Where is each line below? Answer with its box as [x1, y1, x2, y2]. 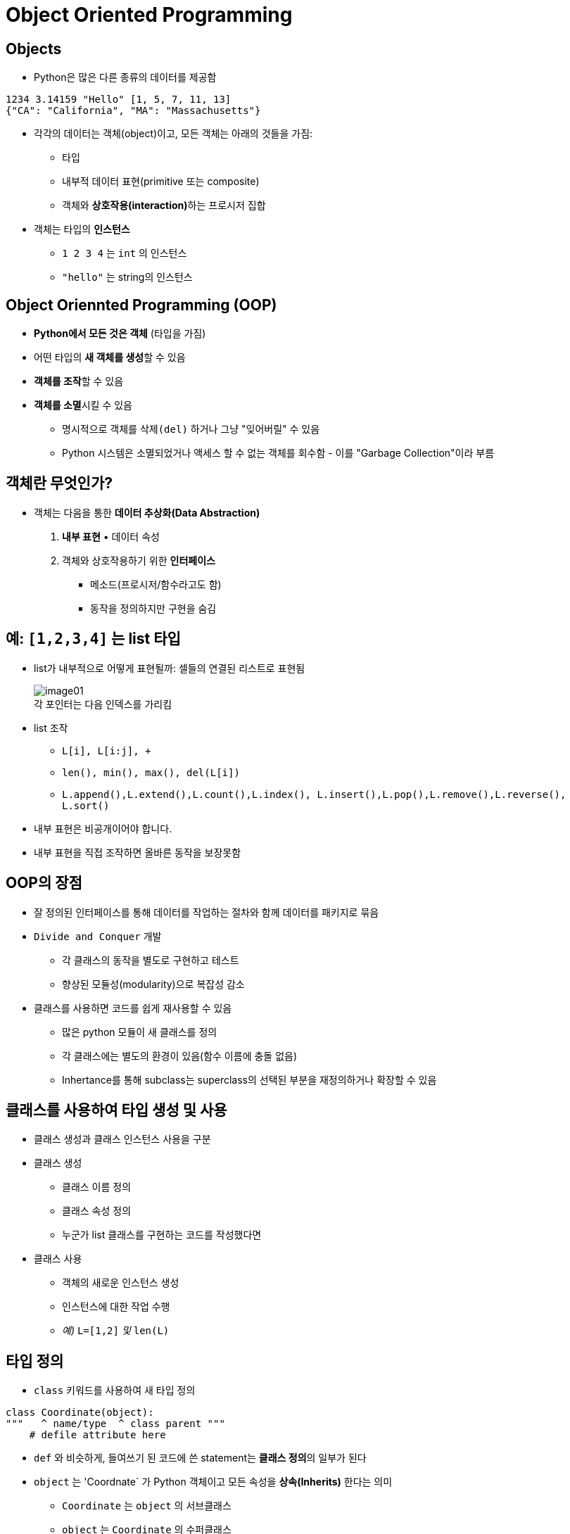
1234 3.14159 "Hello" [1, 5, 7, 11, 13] [6, 94, 232, 106]
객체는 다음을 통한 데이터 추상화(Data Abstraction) [34, 506, 260, 519]
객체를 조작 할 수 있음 [34, 375, 124, 388]
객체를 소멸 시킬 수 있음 [34, 399, 132, 412]
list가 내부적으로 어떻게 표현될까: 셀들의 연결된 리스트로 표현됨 [34, 661, 305, 674]
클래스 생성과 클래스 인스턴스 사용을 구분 [34, 1133, 211, 1146]
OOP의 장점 [6, 874, 82, 892]
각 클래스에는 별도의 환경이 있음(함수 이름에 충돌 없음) [62, 1049, 298, 1062]
